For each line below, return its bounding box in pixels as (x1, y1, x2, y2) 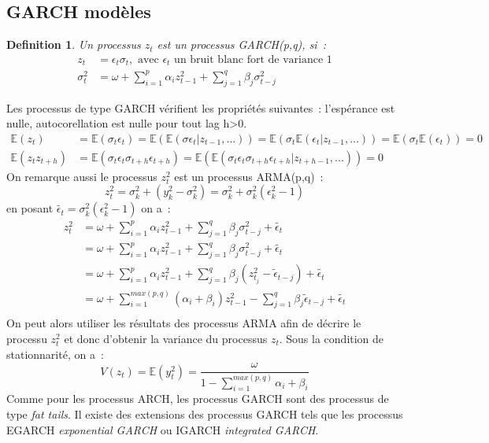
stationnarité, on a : (6, 345, 104, 362)
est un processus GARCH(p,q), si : (157, 36, 327, 53)
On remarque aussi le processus (6, 168, 157, 184)
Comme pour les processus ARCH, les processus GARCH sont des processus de (6, 390, 389, 407)
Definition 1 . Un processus (6, 36, 141, 53)
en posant (6, 200, 54, 216)
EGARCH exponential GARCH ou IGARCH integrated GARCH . (6, 421, 319, 437)
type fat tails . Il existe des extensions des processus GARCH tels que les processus (6, 405, 403, 422)
